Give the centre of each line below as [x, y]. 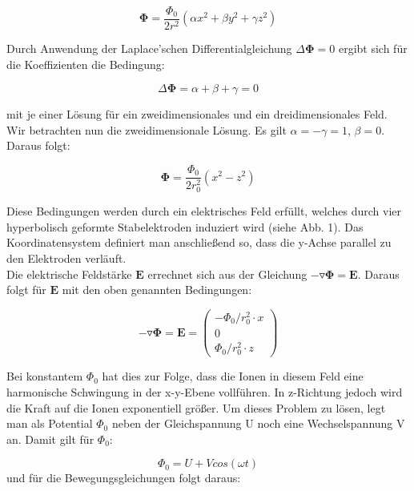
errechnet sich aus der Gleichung [227, 274]
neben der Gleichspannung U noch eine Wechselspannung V [258, 423]
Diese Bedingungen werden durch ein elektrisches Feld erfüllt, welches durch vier [204, 211]
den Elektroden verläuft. [66, 258]
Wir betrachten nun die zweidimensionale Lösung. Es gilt [147, 129]
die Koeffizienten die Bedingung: [86, 64]
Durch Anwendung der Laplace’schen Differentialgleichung [149, 48]
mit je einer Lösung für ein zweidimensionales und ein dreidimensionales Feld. [197, 114]
